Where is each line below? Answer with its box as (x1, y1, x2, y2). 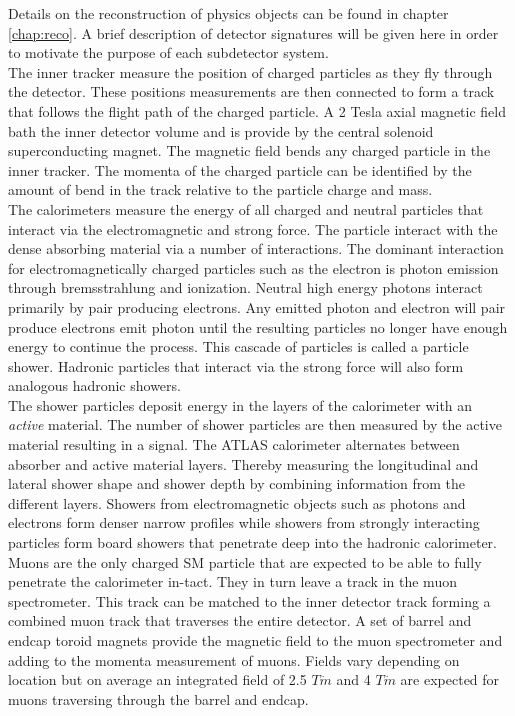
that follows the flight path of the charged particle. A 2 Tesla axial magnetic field (8, 100, 507, 121)
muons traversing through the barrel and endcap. (8, 688, 309, 709)
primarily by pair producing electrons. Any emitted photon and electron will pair (8, 296, 506, 317)
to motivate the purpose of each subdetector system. (8, 42, 329, 63)
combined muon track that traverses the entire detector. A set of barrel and (8, 610, 472, 631)
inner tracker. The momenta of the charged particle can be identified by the (8, 159, 472, 180)
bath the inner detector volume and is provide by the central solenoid (8, 120, 434, 141)
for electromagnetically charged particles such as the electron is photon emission (8, 257, 499, 278)
